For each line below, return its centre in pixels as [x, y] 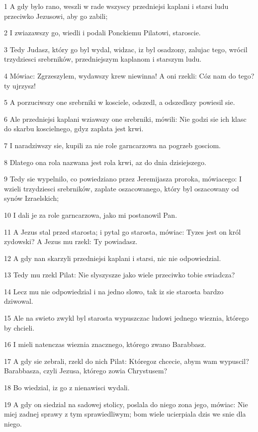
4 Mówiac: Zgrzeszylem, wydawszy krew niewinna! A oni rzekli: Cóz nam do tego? [129, 75]
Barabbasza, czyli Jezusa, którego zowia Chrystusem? [86, 371]
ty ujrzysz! [20, 85]
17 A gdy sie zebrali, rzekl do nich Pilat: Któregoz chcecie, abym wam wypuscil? [127, 361]
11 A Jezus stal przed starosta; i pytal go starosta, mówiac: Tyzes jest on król [123, 231]
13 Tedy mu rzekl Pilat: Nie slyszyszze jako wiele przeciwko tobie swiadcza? [120, 275]
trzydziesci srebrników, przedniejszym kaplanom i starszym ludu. [103, 59]
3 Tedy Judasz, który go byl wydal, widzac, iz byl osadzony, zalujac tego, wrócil [126, 49]
